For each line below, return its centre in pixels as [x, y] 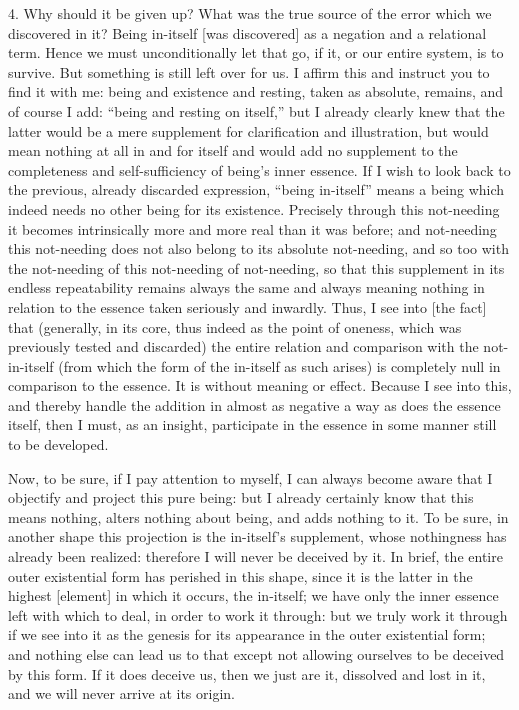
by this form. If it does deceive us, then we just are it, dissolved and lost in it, [247, 673]
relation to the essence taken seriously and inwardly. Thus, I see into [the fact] [247, 306]
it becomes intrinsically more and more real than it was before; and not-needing [252, 228]
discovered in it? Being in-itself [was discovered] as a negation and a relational [247, 32]
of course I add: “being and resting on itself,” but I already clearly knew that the [256, 110]
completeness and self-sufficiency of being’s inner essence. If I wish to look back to [259, 169]
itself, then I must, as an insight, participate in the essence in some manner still [252, 424]
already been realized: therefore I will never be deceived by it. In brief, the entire [255, 556]
